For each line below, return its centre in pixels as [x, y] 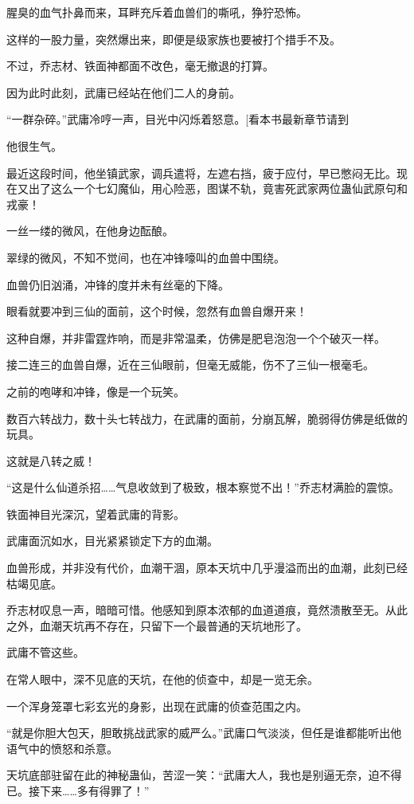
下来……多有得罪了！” [94, 790]
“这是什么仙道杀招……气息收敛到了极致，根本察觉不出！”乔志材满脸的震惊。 [203, 487]
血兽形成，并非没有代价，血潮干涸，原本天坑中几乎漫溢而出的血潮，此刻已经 [207, 568]
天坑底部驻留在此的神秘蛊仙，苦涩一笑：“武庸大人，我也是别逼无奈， [187, 775]
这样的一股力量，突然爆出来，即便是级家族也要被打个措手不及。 [174, 39]
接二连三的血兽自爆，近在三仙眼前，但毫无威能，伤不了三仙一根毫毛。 [190, 365]
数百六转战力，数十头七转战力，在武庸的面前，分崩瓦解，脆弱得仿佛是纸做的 [207, 418]
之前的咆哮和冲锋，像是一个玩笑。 [96, 391]
